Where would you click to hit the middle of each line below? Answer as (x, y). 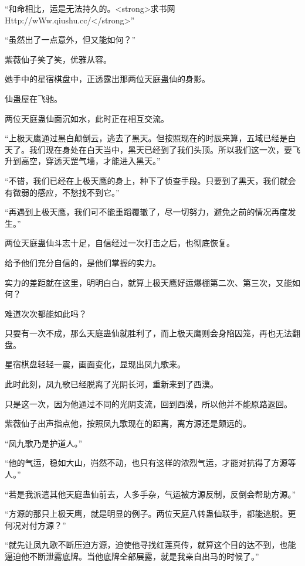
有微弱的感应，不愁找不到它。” (62, 192)
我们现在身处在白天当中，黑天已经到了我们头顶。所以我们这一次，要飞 (165, 149)
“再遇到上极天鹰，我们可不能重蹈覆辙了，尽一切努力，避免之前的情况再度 (146, 212)
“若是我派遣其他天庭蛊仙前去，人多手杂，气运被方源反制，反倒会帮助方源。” (150, 494)
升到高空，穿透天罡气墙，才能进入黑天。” (83, 161)
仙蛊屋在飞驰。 (33, 98)
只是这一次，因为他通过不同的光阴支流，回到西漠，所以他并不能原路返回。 (148, 403)
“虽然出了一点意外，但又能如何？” (70, 40)
